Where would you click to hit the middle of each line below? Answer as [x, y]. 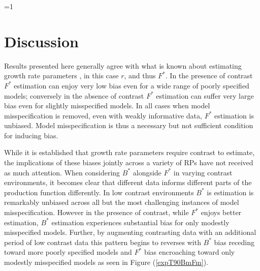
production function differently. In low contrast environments [99, 192]
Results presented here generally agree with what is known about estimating [123, 65]
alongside [147, 172]
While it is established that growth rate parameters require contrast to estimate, [129, 152]
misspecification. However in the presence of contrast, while [96, 212]
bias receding [234, 242]
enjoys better [221, 212]
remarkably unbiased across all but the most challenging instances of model [122, 202]
